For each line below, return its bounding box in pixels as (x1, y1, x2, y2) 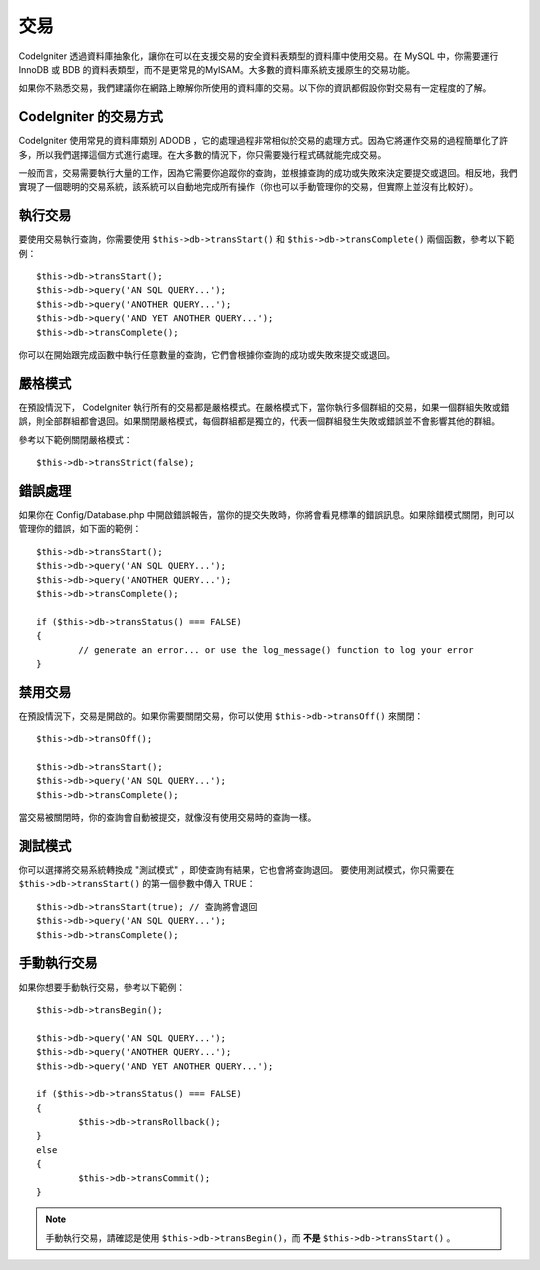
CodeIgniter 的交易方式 (18, 108, 164, 125)
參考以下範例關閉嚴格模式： (18, 433, 133, 445)
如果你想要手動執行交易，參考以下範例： (18, 981, 185, 993)
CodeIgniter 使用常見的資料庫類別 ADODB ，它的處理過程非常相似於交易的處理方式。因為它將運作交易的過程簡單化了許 (18, 135, 509, 147)
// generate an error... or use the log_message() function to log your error (78, 644, 474, 655)
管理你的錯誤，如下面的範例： (18, 523, 142, 535)
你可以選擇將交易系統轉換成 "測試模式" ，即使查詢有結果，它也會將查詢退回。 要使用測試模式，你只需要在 (18, 864, 455, 876)
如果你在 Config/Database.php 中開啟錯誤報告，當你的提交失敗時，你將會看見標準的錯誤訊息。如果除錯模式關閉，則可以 (18, 509, 515, 521)
